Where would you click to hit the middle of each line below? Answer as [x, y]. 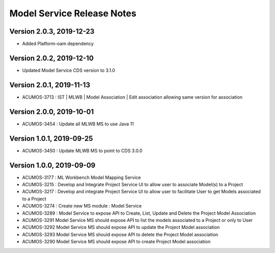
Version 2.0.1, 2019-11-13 [50, 85]
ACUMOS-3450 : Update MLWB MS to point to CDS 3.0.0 [82, 150]
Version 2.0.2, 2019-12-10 [51, 58]
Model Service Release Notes [73, 13]
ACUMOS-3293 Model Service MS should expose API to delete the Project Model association [120, 234]
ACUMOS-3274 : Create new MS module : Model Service [82, 206]
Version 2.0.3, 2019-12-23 [52, 31]
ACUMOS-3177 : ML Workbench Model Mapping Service [81, 177]
